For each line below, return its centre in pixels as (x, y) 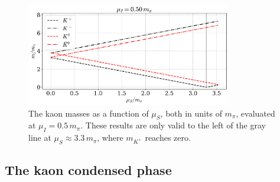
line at (40, 138)
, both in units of (191, 113)
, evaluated (255, 113)
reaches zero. (168, 138)
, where (110, 138)
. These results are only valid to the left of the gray (173, 125)
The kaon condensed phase (88, 170)
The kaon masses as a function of (89, 113)
